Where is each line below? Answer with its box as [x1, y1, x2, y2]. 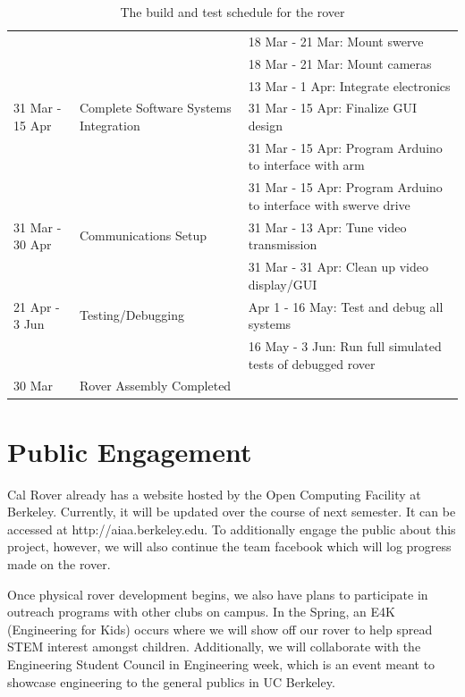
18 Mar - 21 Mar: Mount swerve [248, 31, 424, 50]
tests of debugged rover [248, 354, 376, 373]
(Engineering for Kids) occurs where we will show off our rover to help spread [7, 619, 433, 638]
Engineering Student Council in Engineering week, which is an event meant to [7, 655, 435, 673]
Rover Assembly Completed [80, 376, 232, 395]
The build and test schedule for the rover [120, 3, 345, 21]
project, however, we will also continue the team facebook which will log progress [7, 537, 452, 556]
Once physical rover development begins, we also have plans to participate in [7, 584, 428, 603]
